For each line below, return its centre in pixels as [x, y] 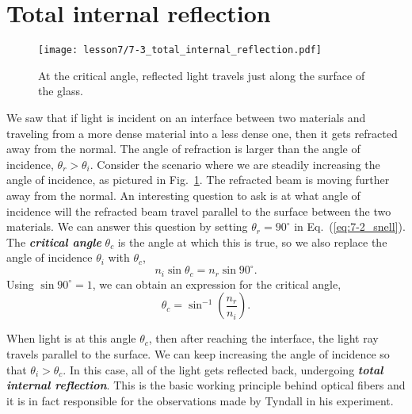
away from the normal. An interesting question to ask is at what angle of [183, 195]
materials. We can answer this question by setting [127, 226]
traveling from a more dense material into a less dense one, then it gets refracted [202, 133]
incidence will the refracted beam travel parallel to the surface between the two [199, 211]
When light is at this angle [71, 338]
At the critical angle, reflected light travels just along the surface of [202, 75]
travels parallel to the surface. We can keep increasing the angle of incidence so [198, 354]
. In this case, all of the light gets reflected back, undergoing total [223, 369]
